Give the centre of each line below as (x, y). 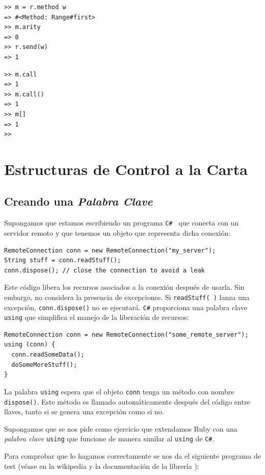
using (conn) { (30, 345)
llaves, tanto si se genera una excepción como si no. (84, 411)
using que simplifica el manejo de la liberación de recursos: (97, 317)
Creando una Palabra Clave (78, 201)
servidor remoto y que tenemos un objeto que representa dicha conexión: (117, 232)
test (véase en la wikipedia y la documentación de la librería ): (102, 466)
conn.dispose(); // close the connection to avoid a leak (104, 270)
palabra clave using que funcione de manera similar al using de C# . (109, 439)
